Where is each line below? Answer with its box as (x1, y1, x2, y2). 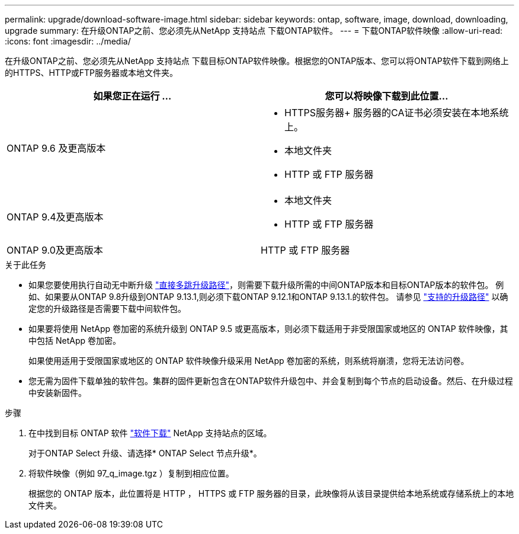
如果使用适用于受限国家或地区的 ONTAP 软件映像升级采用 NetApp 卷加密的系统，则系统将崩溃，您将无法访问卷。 (28, 356, 469, 366)
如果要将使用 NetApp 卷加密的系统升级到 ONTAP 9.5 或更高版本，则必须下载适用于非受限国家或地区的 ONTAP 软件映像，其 (28, 324, 508, 334)
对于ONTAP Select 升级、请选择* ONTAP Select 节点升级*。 (28, 448, 262, 458)
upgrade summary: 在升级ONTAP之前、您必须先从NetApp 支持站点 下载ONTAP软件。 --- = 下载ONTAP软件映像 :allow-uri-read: (5, 25, 503, 36)
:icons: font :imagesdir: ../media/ (5, 36, 131, 46)
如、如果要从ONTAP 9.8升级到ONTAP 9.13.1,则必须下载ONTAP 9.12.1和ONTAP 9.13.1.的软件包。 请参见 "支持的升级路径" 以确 (28, 292, 508, 302)
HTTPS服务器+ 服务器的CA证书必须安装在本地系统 (284, 107, 509, 119)
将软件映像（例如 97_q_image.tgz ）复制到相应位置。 (28, 468, 234, 478)
